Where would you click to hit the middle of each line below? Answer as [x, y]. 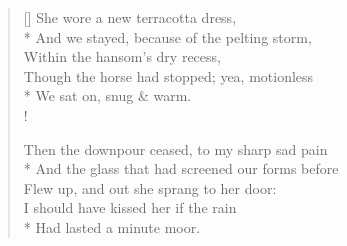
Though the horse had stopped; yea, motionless [168, 75]
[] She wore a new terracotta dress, [130, 17]
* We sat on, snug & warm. [107, 95]
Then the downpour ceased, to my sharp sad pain [175, 148]
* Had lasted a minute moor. [112, 226]
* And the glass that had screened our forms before [181, 168]
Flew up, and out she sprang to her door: [150, 187]
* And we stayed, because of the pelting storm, [167, 36]
